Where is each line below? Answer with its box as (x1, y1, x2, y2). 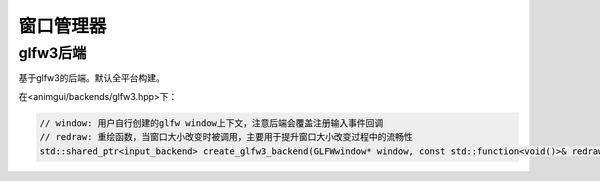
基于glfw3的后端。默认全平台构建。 (18, 72, 165, 84)
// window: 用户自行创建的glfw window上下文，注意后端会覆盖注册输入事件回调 (39, 117, 384, 129)
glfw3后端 (18, 44, 87, 62)
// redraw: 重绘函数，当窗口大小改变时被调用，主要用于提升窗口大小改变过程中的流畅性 (39, 131, 414, 143)
